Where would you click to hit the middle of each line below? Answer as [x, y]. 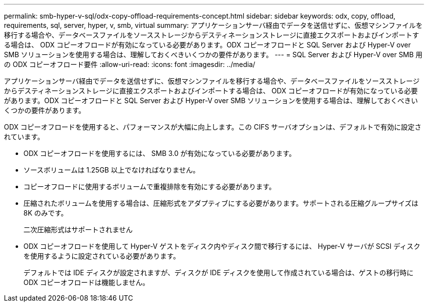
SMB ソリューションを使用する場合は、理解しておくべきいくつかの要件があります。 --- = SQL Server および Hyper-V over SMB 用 [213, 55]
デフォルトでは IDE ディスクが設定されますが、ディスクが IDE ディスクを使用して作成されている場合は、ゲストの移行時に [219, 273]
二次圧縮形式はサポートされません [78, 229]
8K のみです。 [46, 213]
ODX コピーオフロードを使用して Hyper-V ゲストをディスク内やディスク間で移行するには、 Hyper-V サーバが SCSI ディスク [222, 246]
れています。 [24, 137]
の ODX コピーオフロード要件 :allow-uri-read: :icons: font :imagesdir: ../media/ [130, 64]
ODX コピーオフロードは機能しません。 [86, 282]
